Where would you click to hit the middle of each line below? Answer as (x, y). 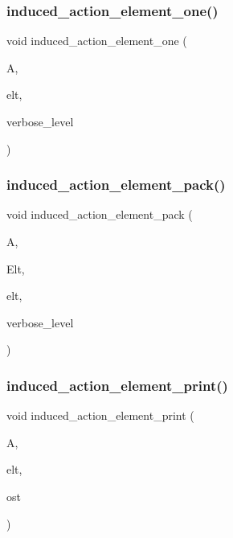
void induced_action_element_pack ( (100, 214)
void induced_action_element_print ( (100, 415)
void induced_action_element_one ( (97, 41)
